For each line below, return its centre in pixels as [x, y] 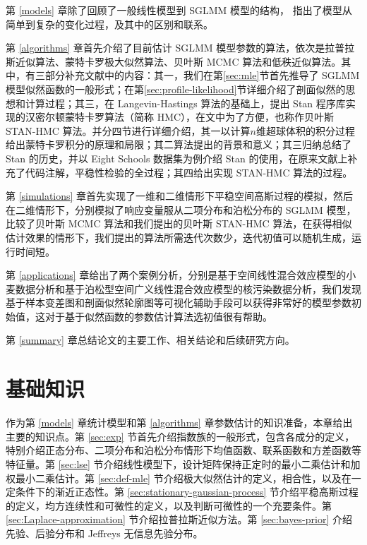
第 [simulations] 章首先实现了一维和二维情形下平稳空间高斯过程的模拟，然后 [180, 196]
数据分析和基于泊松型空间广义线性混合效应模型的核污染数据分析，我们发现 [188, 288]
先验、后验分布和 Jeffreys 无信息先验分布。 [104, 533]
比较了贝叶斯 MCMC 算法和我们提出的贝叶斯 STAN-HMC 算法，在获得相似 [179, 223]
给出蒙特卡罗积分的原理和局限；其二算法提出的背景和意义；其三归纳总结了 [179, 144]
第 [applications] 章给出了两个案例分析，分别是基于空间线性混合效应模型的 [176, 275]
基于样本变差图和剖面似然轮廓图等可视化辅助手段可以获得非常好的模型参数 [179, 303]
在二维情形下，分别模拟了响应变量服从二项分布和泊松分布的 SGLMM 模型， [181, 209]
